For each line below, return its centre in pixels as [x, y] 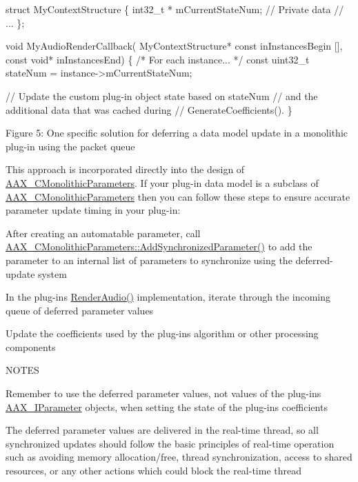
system [52, 273]
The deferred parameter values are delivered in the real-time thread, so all [162, 430]
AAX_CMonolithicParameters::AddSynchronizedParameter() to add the [159, 247]
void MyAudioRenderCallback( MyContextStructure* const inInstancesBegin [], [174, 46]
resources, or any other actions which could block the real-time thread [154, 471]
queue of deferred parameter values [80, 310]
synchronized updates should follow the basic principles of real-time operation [170, 443]
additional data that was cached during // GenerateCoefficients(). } [149, 109]
